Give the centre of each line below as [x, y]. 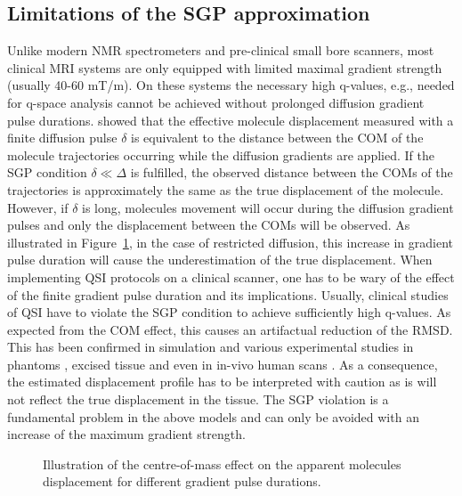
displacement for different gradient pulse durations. [182, 481]
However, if [38, 207]
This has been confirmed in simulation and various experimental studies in [211, 347]
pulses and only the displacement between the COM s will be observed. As [209, 225]
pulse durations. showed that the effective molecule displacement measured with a [231, 120]
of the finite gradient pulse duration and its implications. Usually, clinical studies [228, 294]
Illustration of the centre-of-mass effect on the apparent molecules [222, 463]
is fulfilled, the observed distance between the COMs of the [292, 172]
